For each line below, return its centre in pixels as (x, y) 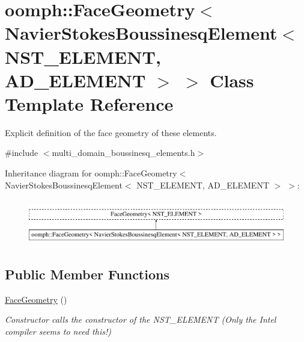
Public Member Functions (87, 274)
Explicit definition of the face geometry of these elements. (111, 132)
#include (22, 153)
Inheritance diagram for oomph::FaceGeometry (91, 173)
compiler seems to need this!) (58, 331)
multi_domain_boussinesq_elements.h (123, 153)
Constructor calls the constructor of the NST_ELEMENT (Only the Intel (141, 319)
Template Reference (89, 103)
